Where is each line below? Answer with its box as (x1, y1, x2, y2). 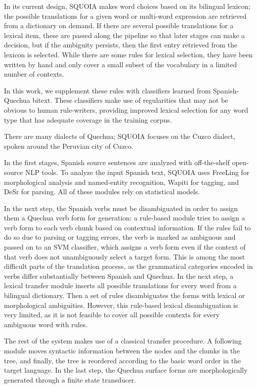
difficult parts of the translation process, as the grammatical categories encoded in (4, 261, 253, 271)
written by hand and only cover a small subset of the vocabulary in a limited (4, 59, 237, 69)
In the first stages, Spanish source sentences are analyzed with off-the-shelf (4, 157, 230, 168)
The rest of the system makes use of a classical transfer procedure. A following (4, 336, 242, 346)
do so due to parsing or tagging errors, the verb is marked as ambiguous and (4, 232, 236, 242)
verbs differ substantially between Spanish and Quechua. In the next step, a (4, 270, 234, 281)
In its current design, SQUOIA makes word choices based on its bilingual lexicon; (4, 1, 251, 11)
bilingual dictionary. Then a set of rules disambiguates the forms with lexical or (4, 290, 245, 301)
